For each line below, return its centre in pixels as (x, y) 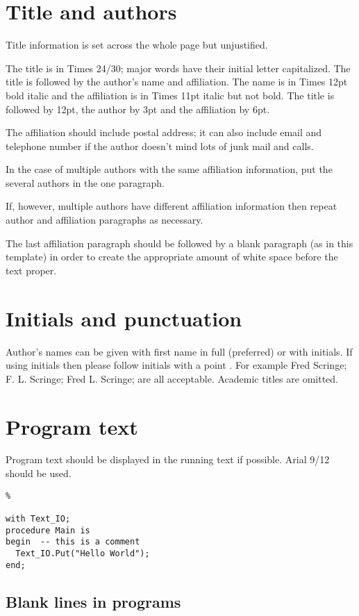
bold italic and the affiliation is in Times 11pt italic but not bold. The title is (170, 95)
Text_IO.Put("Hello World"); (83, 553)
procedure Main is (48, 530)
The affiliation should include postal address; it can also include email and (164, 132)
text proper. (31, 270)
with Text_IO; (38, 518)
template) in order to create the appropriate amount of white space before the (172, 257)
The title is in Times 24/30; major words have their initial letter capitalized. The (178, 68)
